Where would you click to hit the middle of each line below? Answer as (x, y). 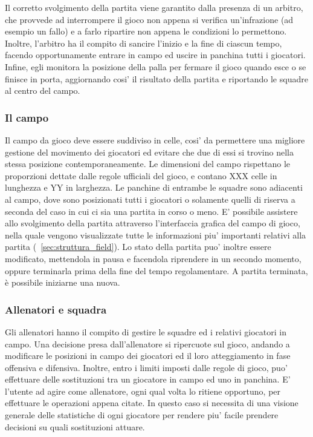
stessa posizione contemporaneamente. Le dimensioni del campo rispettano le (148, 164)
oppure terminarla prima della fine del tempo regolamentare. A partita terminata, (156, 270)
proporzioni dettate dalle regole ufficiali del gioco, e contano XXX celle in (141, 175)
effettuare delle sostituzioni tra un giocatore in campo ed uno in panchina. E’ (148, 379)
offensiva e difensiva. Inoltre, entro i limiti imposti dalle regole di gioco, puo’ (146, 367)
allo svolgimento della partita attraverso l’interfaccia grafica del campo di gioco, (153, 223)
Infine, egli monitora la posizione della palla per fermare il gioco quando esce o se (156, 66)
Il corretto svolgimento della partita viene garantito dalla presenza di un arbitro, (154, 7)
